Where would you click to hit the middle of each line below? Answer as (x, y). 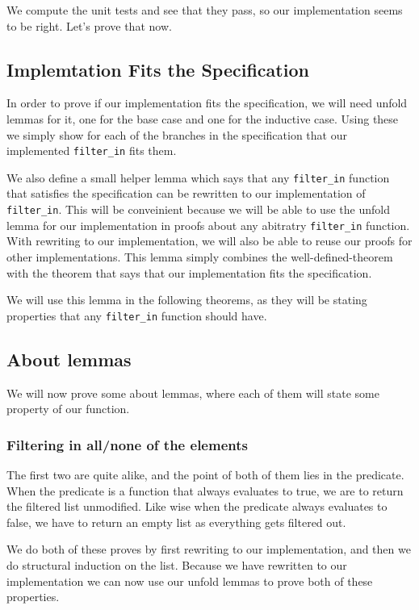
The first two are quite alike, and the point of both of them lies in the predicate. (205, 475)
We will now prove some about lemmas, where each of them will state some (193, 393)
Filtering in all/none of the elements (127, 444)
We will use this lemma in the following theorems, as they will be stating (187, 300)
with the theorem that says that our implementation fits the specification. (189, 272)
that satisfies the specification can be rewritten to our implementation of (186, 193)
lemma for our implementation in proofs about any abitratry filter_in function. (208, 225)
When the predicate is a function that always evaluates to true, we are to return (205, 490)
